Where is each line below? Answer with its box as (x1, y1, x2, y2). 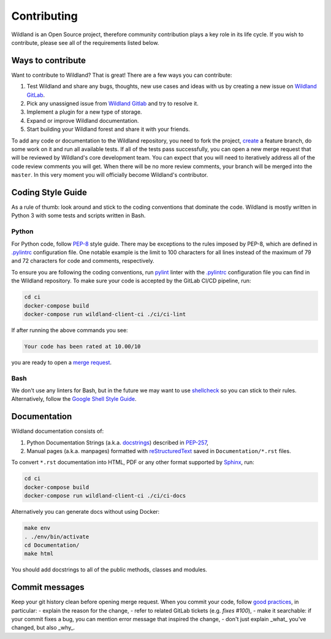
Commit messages (11, 582, 85, 592)
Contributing (11, 9, 78, 23)
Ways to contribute (11, 55, 86, 66)
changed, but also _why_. (11, 624, 75, 632)
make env (24, 525, 51, 532)
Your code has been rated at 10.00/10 (24, 343, 141, 350)
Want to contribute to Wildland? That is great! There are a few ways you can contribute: (11, 71, 232, 79)
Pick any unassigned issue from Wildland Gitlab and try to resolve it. (26, 100, 199, 107)
